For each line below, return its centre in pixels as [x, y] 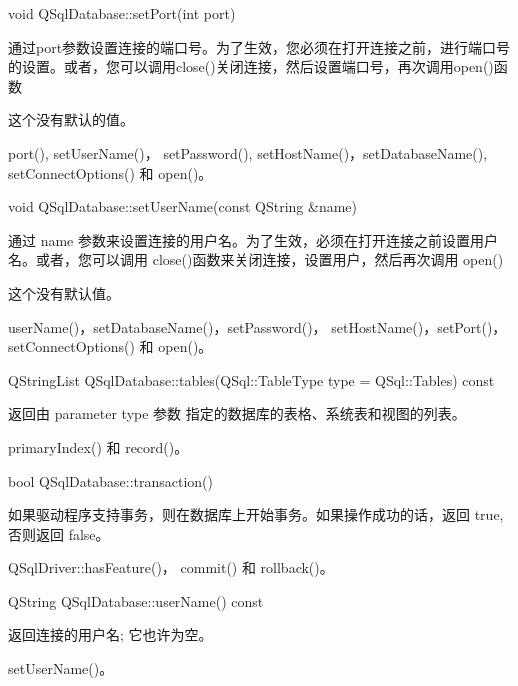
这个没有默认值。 [64, 292]
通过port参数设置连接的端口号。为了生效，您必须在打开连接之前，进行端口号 [259, 46]
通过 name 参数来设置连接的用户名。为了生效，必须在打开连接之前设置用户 [253, 239]
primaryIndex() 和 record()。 [98, 446]
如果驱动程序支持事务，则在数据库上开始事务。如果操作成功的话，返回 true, [256, 514]
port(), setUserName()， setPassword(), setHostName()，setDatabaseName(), [248, 152]
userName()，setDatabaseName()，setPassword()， [167, 326]
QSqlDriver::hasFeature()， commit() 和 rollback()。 [171, 567]
